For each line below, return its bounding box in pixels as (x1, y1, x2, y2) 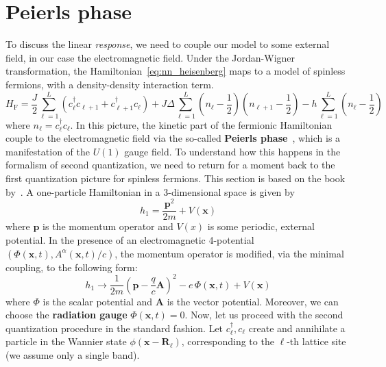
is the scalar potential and (43, 294, 153, 308)
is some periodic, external (207, 219, 315, 233)
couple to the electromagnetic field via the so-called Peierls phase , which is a (5, 131, 341, 145)
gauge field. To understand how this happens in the (124, 144, 341, 158)
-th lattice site (287, 334, 346, 349)
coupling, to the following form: (5, 260, 138, 274)
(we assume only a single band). (5, 347, 140, 362)
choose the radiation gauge (5, 307, 128, 322)
